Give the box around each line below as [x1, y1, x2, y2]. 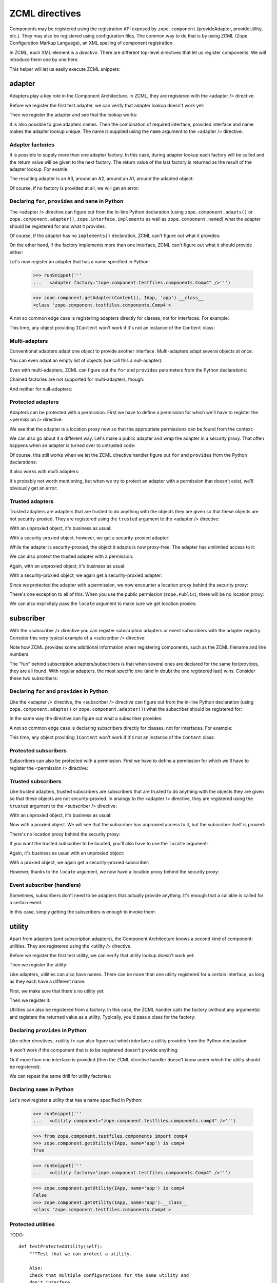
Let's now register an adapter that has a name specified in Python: [9, 259, 150, 265]
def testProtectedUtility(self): [18, 1243, 103, 1250]
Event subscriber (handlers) [9, 882, 82, 889]
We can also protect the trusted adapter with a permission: [9, 553, 133, 559]
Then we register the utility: [9, 962, 68, 968]
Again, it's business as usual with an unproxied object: [9, 850, 125, 856]
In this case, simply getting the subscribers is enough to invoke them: [9, 909, 156, 915]
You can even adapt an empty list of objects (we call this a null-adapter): [9, 357, 163, 364]
